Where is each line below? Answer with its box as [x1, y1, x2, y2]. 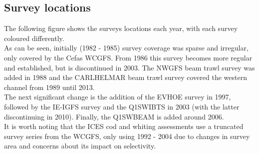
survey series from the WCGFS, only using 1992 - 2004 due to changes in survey [4, 130, 250, 141]
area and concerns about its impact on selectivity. [4, 140, 156, 151]
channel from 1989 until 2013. [4, 81, 95, 92]
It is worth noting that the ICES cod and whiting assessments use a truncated [4, 121, 244, 131]
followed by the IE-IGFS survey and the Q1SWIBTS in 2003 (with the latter [4, 101, 240, 111]
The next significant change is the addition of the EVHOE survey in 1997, [4, 91, 231, 102]
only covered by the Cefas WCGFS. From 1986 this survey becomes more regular [4, 52, 253, 62]
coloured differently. [4, 32, 64, 43]
